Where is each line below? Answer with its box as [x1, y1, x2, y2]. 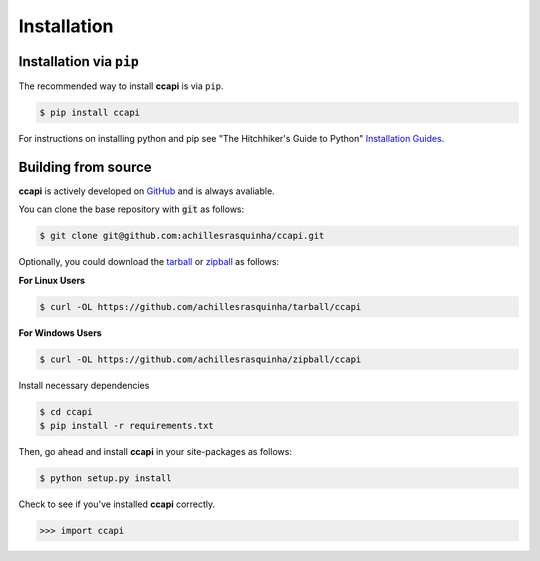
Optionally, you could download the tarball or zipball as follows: [18, 256, 280, 268]
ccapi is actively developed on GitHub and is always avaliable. [18, 185, 275, 197]
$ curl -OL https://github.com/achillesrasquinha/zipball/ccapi [39, 353, 362, 365]
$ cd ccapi [39, 406, 93, 417]
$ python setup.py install [39, 472, 172, 484]
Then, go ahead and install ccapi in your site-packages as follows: [18, 445, 292, 457]
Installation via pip [18, 53, 139, 70]
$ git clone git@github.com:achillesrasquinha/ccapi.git [39, 230, 325, 242]
